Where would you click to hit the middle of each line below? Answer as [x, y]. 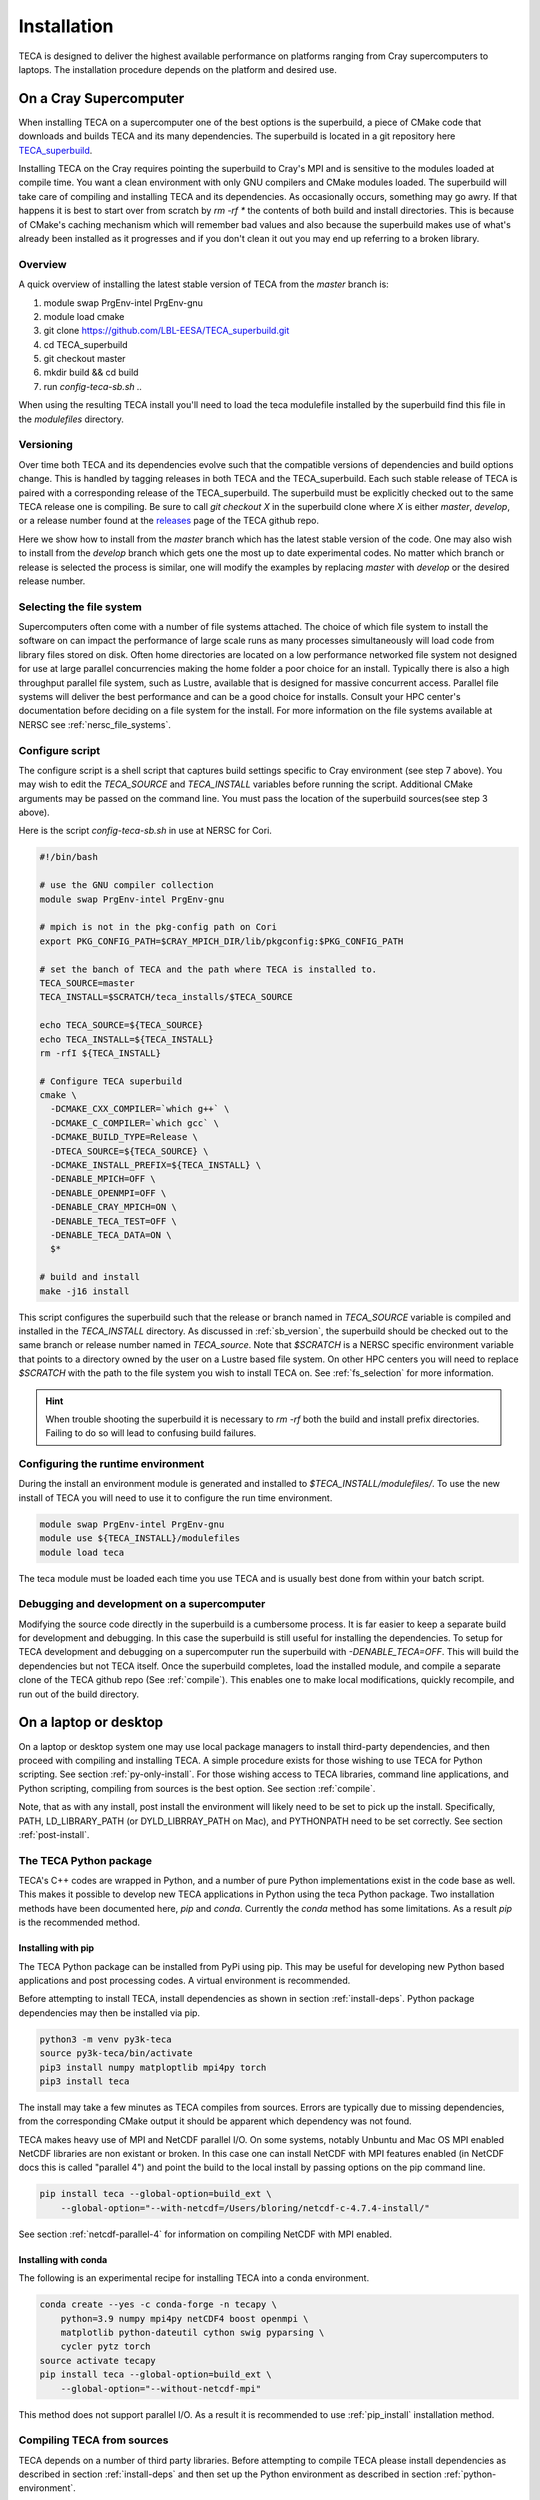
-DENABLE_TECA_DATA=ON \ [111, 1235]
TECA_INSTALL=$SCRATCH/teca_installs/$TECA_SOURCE [166, 997]
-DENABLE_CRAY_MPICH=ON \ [113, 1207]
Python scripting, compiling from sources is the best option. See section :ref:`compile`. [197, 1788]
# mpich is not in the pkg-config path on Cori [158, 927]
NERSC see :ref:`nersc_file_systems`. [95, 724]
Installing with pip [56, 1948]
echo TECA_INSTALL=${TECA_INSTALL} [126, 1039]
